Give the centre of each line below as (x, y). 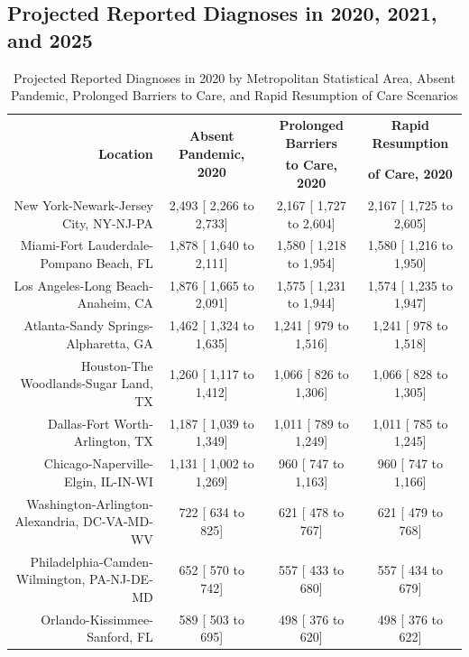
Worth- (133, 423)
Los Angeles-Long (63, 285)
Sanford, (110, 637)
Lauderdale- (120, 245)
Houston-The (117, 365)
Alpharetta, (98, 342)
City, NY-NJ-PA (108, 222)
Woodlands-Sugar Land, (87, 383)
